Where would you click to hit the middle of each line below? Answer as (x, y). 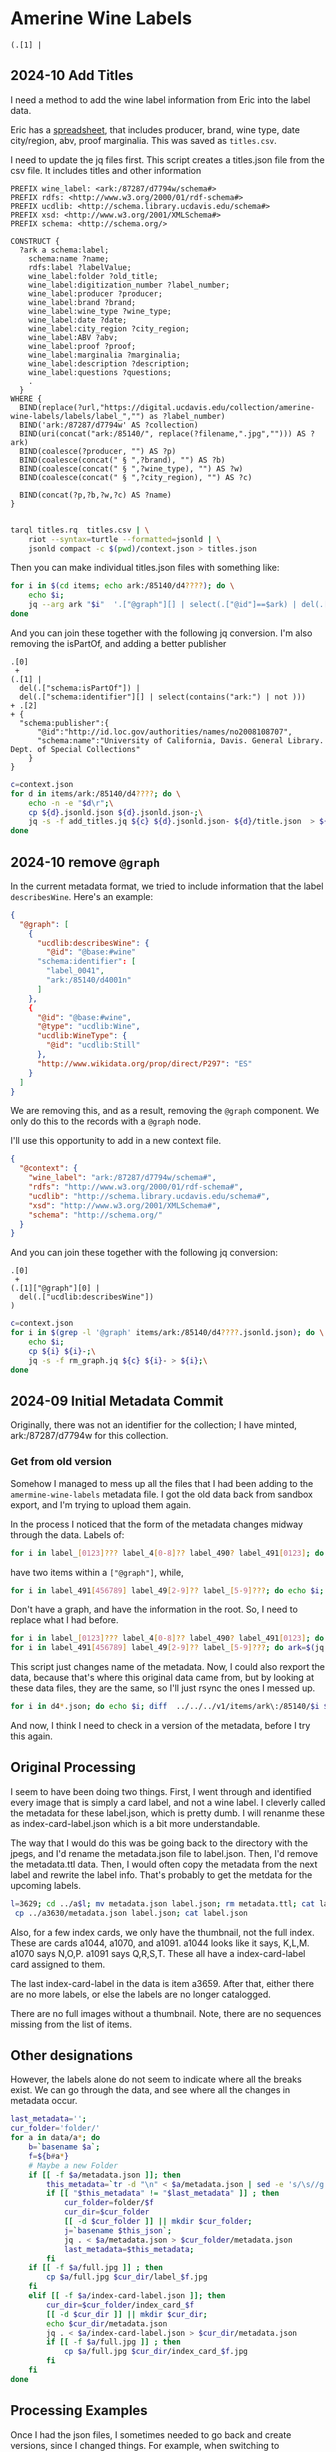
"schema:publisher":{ (64, 723)
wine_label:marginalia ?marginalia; (105, 355)
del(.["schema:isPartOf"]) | (80, 688)
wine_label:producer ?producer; (95, 293)
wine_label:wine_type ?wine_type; (100, 311)
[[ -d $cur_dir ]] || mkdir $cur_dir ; (127, 2314)
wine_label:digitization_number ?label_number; (129, 285)
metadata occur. (44, 2101)
